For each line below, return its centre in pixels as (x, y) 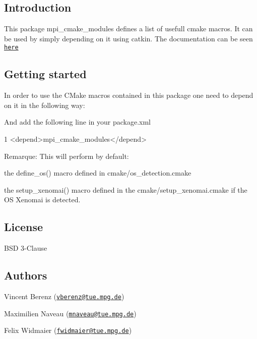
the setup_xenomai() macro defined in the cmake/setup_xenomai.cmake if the (126, 189)
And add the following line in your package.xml (77, 122)
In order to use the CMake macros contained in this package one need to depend (129, 95)
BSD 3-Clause (26, 248)
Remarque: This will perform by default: (67, 156)
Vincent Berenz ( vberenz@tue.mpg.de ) (64, 296)
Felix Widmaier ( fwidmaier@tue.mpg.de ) (68, 330)
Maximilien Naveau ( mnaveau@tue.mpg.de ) (70, 313)
